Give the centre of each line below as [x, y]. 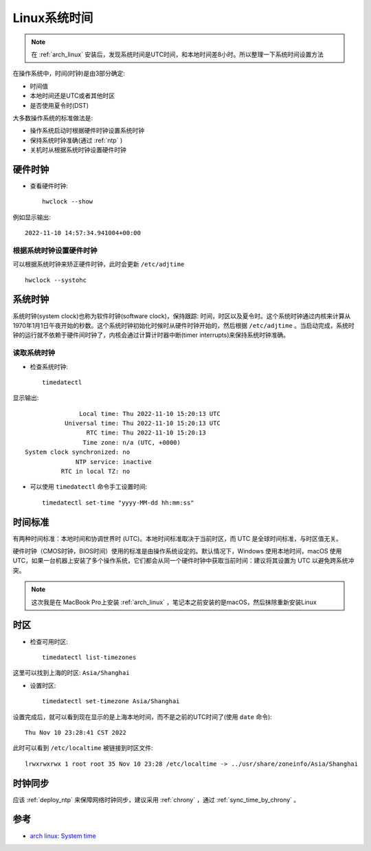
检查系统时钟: [49, 366]
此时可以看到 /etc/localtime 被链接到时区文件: [83, 748]
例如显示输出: [32, 217]
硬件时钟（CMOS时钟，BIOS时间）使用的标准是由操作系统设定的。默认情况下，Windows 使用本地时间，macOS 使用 [177, 551]
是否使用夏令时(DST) [59, 105]
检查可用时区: [49, 641]
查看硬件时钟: [49, 186]
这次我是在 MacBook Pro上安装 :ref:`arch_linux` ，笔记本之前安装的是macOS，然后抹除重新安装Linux [174, 602]
